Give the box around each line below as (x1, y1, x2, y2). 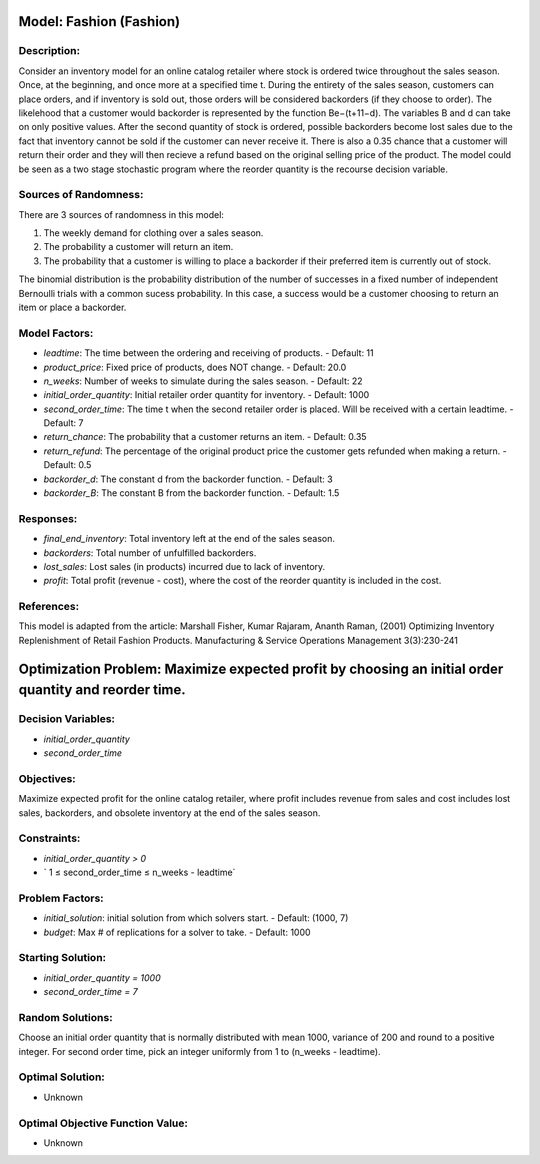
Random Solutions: (18, 1010, 114, 1024)
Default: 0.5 (43, 459, 92, 471)
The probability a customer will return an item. (43, 241, 234, 253)
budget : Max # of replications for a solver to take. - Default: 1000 (43, 926, 311, 938)
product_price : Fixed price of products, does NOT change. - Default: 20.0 (43, 361, 347, 373)
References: (18, 600, 80, 614)
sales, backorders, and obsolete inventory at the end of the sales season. (18, 806, 321, 819)
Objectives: (18, 771, 77, 785)
